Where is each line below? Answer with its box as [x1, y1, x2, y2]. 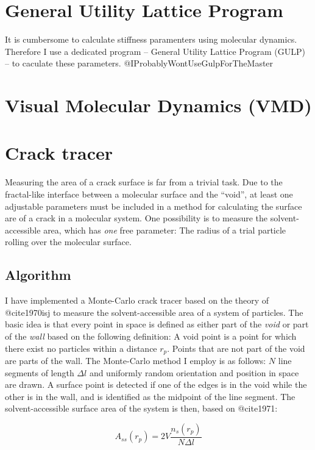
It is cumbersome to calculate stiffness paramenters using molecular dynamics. [5, 33, 297, 46]
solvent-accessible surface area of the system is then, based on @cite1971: [5, 402, 278, 415]
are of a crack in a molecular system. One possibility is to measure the [5, 212, 268, 224]
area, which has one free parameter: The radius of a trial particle [43, 223, 286, 236]
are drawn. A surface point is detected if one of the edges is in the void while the [5, 378, 307, 391]
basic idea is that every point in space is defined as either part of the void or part [5, 318, 309, 330]
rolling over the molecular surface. [5, 235, 132, 248]
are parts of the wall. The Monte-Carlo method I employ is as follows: [5, 354, 266, 366]
